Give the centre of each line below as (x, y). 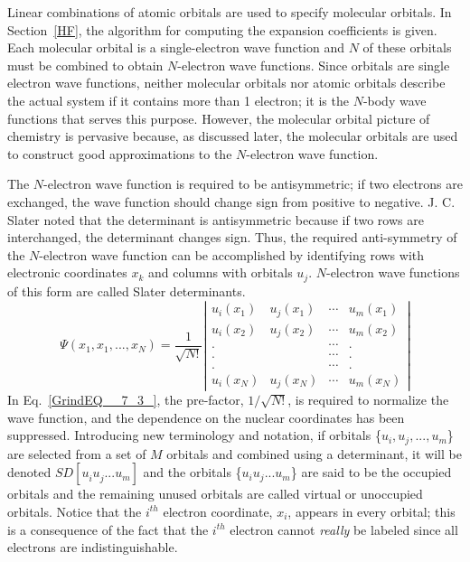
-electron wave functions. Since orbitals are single (314, 65)
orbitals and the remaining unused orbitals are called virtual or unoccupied (215, 494)
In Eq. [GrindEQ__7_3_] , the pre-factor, (126, 400)
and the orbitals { (193, 472)
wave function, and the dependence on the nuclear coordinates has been (206, 417)
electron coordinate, (218, 511)
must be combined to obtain (85, 65)
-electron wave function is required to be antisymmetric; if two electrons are (254, 184)
